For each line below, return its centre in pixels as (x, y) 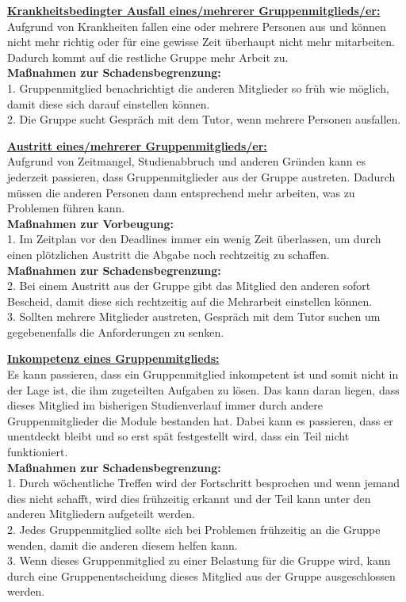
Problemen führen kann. (66, 208)
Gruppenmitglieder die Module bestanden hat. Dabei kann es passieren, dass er (200, 420)
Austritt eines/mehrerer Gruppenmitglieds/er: (137, 145)
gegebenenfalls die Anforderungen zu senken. (116, 331)
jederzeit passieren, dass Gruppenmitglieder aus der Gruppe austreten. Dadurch (201, 176)
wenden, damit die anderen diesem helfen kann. (123, 545)
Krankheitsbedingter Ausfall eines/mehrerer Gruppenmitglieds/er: (194, 10)
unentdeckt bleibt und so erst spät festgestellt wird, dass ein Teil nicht (178, 436)
